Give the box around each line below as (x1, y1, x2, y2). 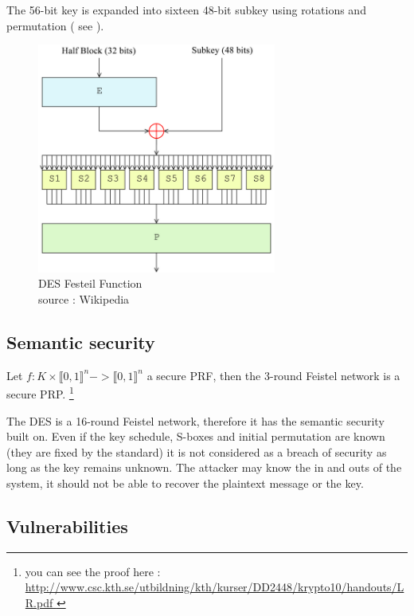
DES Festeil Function (38, 275, 143, 292)
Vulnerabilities (6, 514, 128, 539)
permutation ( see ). (6, 17, 104, 33)
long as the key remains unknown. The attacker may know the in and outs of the (6, 459, 402, 476)
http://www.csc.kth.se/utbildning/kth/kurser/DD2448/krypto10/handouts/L (25, 579, 404, 595)
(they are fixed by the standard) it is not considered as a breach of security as (6, 443, 387, 460)
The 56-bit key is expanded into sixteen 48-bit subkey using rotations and (6, 2, 366, 18)
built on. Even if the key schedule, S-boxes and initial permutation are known (6, 428, 385, 445)
